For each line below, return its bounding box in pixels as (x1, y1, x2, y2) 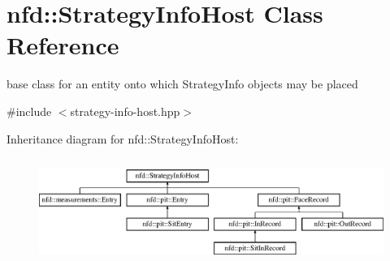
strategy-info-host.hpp (70, 102, 180, 119)
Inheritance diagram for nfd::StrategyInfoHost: (6, 130, 239, 147)
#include (6, 102, 52, 119)
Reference (6, 28, 119, 62)
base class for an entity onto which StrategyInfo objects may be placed (6, 75, 358, 92)
